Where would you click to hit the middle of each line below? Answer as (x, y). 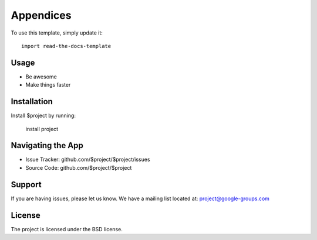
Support (26, 184)
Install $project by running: (43, 116)
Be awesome (41, 77)
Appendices (41, 15)
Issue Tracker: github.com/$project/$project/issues (88, 160)
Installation (32, 102)
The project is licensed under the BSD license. (67, 229)
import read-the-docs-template (66, 46)
